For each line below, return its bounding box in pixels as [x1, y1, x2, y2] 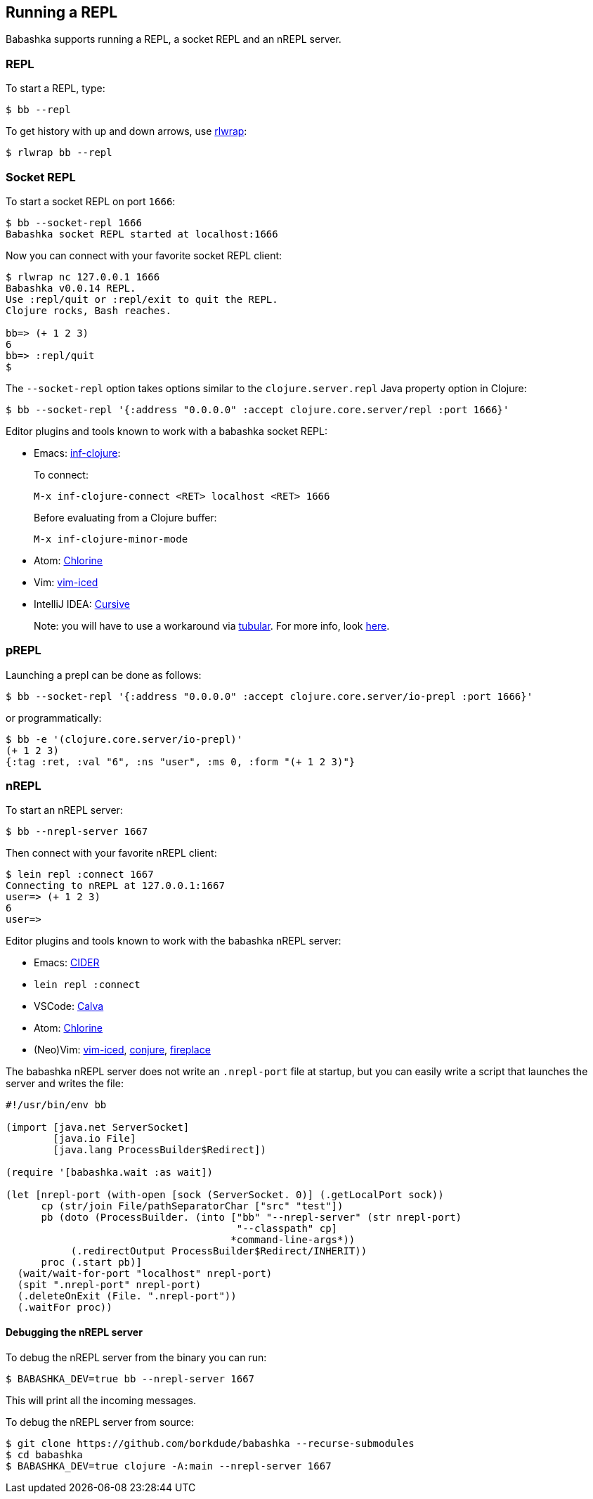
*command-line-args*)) [230, 1234, 356, 1246]
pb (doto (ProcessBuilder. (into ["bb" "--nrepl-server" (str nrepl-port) [41, 1212, 462, 1224]
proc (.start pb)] [41, 1257, 142, 1268]
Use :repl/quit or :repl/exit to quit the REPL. [6, 293, 278, 305]
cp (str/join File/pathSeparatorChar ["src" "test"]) [41, 1200, 344, 1212]
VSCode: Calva [34, 1000, 104, 1013]
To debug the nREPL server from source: [6, 1415, 194, 1428]
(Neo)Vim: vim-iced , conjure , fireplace [34, 1044, 211, 1056]
